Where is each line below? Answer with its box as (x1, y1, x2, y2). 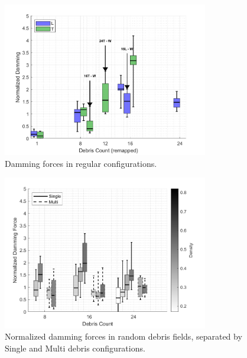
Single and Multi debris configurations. (5, 341, 145, 354)
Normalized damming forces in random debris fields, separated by (5, 330, 242, 343)
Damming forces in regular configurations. (5, 157, 157, 169)
